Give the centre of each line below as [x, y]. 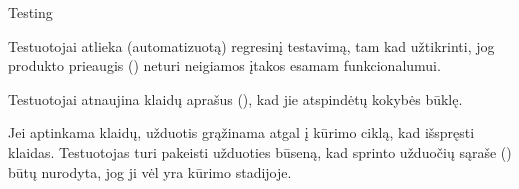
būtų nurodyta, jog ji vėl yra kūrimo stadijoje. [150, 171]
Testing [30, 12]
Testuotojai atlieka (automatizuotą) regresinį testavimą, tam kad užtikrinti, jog [251, 45]
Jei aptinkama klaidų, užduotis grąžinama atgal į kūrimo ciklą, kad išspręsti [241, 132]
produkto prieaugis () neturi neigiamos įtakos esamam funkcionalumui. [224, 65]
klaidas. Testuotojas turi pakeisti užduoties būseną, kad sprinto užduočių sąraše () [260, 151]
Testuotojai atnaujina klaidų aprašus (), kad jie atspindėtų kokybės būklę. [235, 98]
